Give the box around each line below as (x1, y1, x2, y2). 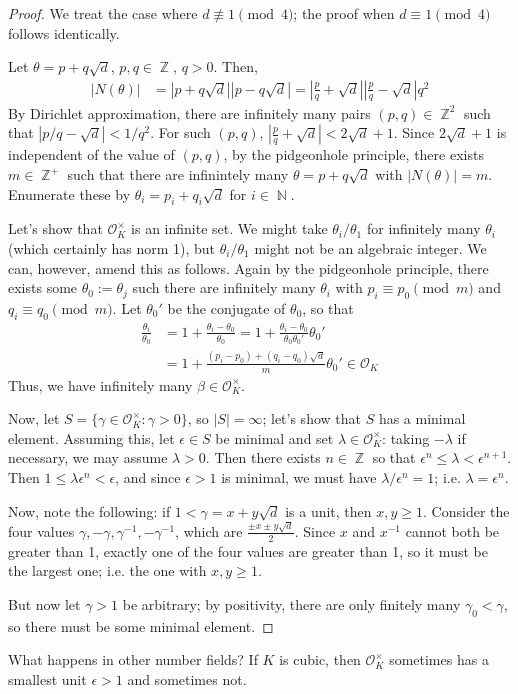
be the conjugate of (167, 297, 286, 318)
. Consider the (423, 500, 510, 521)
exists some (8, 277, 78, 298)
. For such (150, 122, 211, 143)
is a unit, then (285, 500, 372, 521)
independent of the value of (8, 144, 175, 165)
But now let (8, 593, 81, 614)
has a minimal (378, 408, 466, 429)
